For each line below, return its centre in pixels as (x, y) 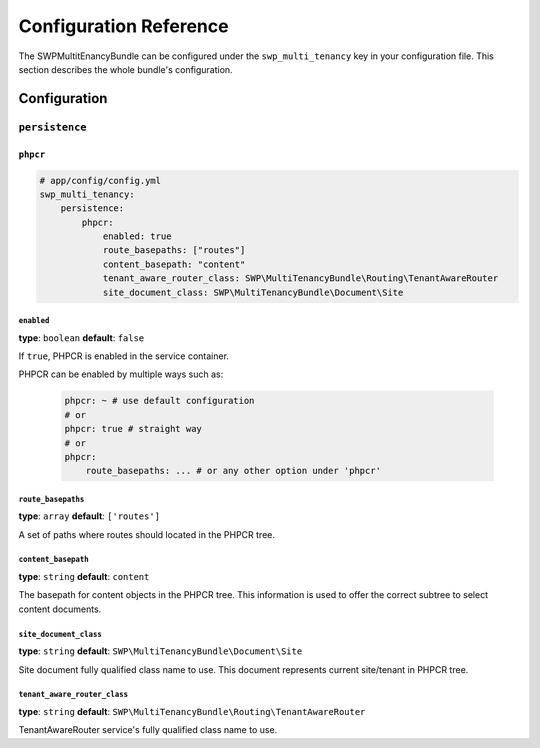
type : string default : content (84, 577)
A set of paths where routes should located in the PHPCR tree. (146, 534)
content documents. (60, 609)
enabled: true (137, 236)
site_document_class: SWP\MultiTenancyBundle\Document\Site (253, 292)
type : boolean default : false (81, 337)
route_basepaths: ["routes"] (174, 250)
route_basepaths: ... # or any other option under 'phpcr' (233, 471)
